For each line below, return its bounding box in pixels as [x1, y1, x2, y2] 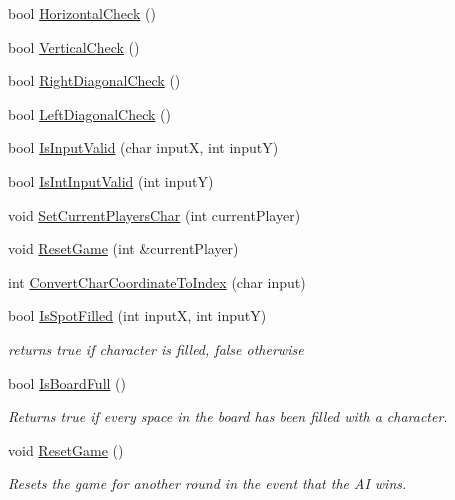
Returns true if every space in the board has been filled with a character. [8, 406, 448, 427]
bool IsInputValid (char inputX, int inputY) [8, 137, 279, 158]
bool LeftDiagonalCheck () [8, 103, 171, 124]
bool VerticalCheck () [8, 36, 140, 57]
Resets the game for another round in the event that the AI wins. [8, 473, 407, 494]
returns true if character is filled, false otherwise [8, 338, 304, 359]
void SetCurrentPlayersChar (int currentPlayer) [8, 204, 301, 225]
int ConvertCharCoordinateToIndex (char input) [8, 271, 306, 292]
